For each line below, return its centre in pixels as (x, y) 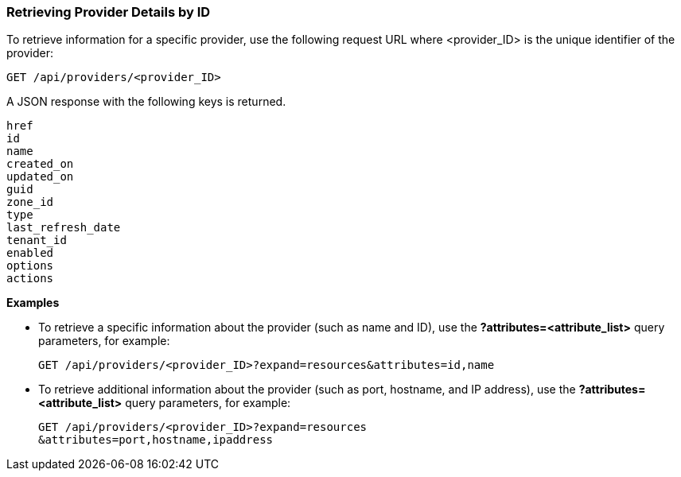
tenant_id (37, 240)
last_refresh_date (64, 228)
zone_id (30, 202)
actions (30, 279)
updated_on (40, 177)
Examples (33, 303)
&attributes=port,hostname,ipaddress (156, 440)
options (30, 266)
